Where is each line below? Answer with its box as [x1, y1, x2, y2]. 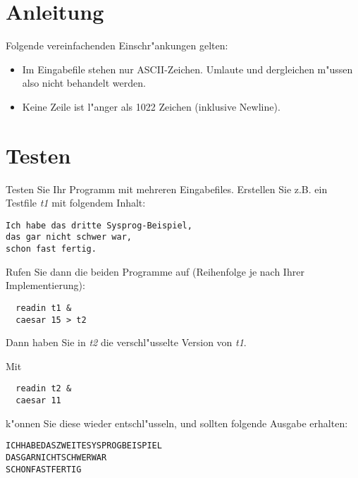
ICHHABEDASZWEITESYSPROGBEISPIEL [6, 441, 162, 451]
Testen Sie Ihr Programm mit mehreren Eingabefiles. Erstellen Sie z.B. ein [6, 181, 328, 196]
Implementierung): [6, 278, 85, 293]
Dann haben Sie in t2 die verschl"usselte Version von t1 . [6, 335, 247, 350]
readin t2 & [16, 384, 72, 394]
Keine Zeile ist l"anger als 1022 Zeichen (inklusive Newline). [22, 99, 280, 114]
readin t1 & [16, 302, 72, 313]
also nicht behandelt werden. [22, 75, 146, 90]
